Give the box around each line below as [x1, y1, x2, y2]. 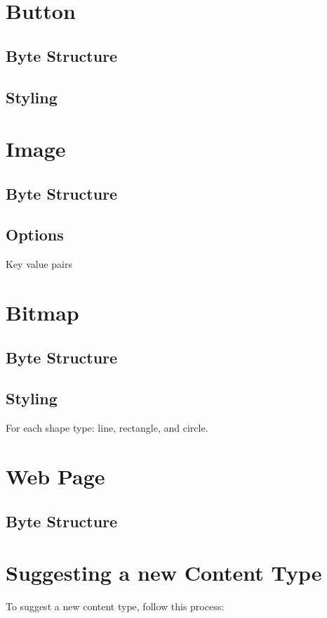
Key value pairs [6, 257, 73, 271]
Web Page [6, 462, 105, 491]
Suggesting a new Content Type [6, 558, 322, 587]
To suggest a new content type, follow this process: [6, 599, 225, 614]
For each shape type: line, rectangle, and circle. [6, 420, 208, 435]
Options [6, 224, 64, 245]
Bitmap [6, 298, 79, 327]
